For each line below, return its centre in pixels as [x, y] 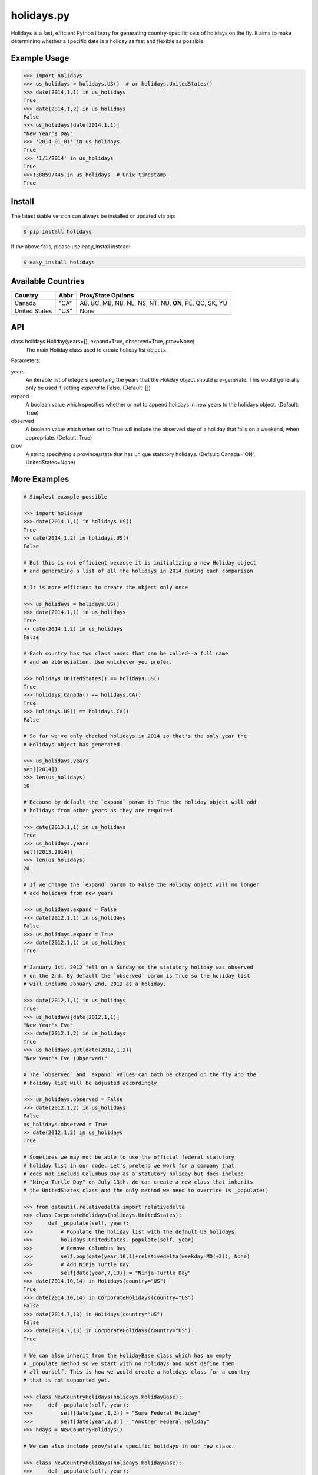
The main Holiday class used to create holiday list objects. [96, 350]
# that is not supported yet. [67, 1380]
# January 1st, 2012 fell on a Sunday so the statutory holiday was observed [138, 967]
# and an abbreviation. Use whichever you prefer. [98, 662]
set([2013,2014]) [48, 852]
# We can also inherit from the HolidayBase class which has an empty [127, 1355]
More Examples [40, 479]
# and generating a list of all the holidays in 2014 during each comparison [138, 571]
